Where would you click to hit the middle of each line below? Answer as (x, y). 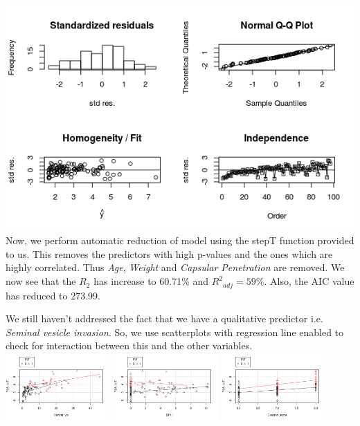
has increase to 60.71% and (151, 281)
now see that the (41, 281)
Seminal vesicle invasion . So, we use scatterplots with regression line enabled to (175, 332)
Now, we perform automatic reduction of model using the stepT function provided (180, 240)
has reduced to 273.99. (53, 295)
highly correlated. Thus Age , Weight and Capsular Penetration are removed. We (175, 267)
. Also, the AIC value (309, 281)
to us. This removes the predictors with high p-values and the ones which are (169, 253)
